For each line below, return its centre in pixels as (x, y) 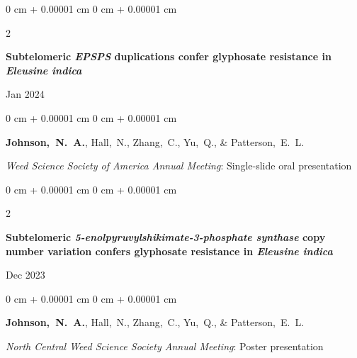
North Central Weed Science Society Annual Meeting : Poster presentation (165, 346)
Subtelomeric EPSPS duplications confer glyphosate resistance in (169, 56)
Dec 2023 (25, 275)
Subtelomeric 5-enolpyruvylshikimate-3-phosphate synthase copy (166, 236)
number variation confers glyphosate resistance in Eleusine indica (169, 251)
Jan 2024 (25, 94)
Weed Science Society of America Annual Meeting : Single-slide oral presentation (179, 166)
